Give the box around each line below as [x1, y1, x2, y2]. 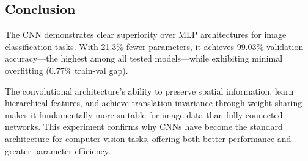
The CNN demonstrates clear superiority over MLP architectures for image [5, 28, 287, 41]
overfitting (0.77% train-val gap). [5, 63, 128, 76]
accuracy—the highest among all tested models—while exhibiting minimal [5, 52, 283, 65]
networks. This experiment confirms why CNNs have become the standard [5, 120, 283, 133]
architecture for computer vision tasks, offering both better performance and [5, 132, 291, 145]
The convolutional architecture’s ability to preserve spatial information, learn [5, 84, 294, 97]
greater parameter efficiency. [5, 144, 111, 157]
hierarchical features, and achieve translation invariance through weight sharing [5, 96, 302, 109]
